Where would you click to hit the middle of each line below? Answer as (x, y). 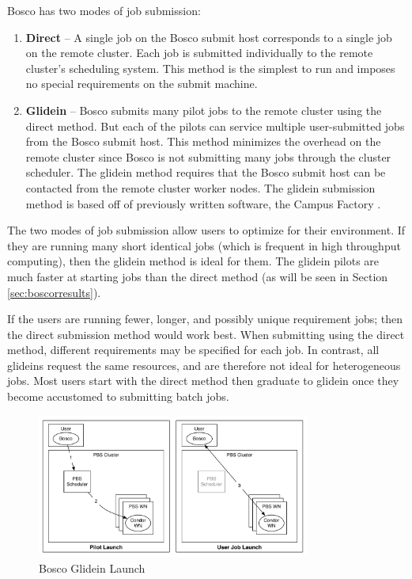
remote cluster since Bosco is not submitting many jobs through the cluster (208, 156)
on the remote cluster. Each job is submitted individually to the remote (199, 53)
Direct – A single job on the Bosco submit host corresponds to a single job (209, 37)
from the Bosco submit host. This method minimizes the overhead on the (203, 141)
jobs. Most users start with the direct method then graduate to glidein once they (203, 381)
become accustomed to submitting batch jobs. (118, 396)
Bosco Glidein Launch (92, 568)
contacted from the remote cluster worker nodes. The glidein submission (200, 187)
